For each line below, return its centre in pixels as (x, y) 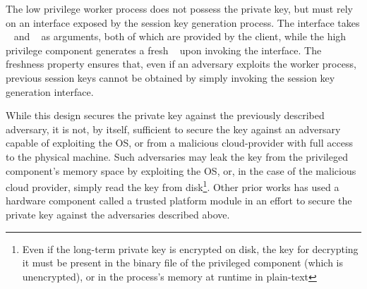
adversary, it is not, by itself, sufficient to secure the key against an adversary (173, 129)
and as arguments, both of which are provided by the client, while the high (180, 36)
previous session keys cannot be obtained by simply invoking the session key (170, 77)
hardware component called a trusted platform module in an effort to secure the (179, 201)
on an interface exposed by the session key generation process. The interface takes (183, 22)
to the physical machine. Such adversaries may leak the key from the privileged (177, 156)
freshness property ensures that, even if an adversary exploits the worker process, (181, 64)
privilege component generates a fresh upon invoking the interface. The (164, 50)
